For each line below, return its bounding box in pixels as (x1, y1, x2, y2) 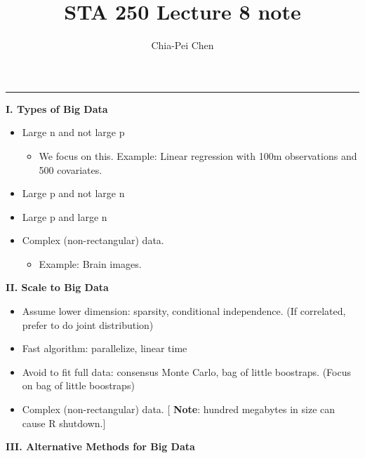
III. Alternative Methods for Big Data (6, 439, 195, 454)
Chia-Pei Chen (151, 38, 214, 53)
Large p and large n (22, 209, 107, 224)
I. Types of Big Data (6, 101, 108, 116)
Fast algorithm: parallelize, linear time (22, 341, 187, 356)
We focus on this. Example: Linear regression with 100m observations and (39, 148, 357, 163)
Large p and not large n (22, 186, 125, 201)
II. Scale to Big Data (6, 280, 109, 295)
